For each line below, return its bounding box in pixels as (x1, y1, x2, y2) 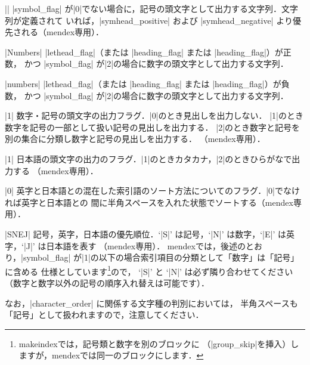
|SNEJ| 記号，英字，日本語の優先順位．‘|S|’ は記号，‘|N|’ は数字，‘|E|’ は (5, 227, 286, 240)
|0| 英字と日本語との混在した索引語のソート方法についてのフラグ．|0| (5, 184, 275, 197)
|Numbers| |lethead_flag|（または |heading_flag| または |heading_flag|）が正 (5, 45, 292, 58)
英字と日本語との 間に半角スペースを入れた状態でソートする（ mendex (21, 196, 293, 208)
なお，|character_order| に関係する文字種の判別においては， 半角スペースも (5, 296, 298, 309)
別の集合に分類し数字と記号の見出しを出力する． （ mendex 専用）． (5, 132, 265, 145)
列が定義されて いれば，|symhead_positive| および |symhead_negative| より (5, 14, 293, 26)
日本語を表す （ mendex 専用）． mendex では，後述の (46, 239, 246, 252)
